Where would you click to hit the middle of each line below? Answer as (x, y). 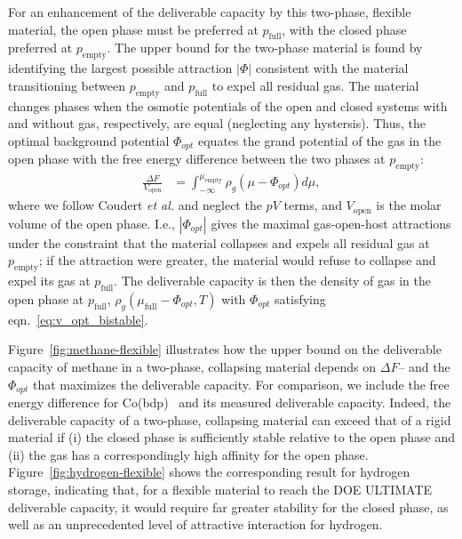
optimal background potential (89, 140)
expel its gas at (49, 281)
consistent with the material (332, 68)
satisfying (300, 298)
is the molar (409, 205)
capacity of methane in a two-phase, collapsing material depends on (192, 366)
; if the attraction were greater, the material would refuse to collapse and (237, 260)
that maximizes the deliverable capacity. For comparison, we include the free (241, 384)
